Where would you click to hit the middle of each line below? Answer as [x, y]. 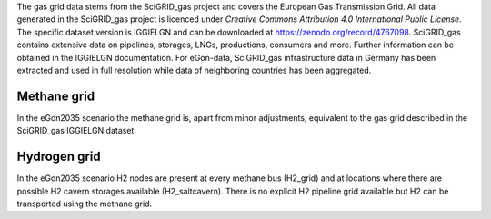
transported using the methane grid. [85, 204]
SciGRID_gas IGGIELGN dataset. [76, 131]
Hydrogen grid [59, 157]
